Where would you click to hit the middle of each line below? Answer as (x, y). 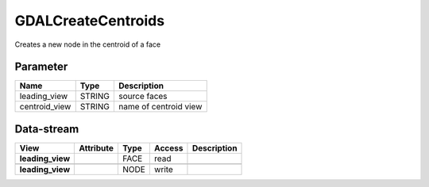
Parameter (41, 67)
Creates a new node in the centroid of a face (88, 44)
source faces (143, 97)
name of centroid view (160, 107)
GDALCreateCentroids (90, 21)
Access (168, 148)
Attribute (97, 148)
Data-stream (47, 129)
